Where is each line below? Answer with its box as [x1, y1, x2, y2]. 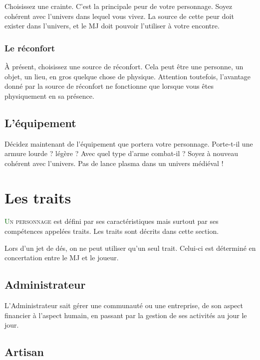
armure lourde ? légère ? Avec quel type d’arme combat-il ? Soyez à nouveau [4, 148, 238, 159]
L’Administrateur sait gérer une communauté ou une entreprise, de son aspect [4, 300, 243, 311]
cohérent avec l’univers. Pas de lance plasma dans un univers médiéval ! [4, 158, 224, 168]
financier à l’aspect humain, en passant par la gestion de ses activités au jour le [4, 310, 247, 320]
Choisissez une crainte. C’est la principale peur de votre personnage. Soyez [4, 1, 233, 11]
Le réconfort [4, 41, 55, 54]
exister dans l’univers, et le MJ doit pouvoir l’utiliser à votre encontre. [4, 20, 220, 31]
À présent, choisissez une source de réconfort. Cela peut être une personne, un [4, 61, 244, 71]
